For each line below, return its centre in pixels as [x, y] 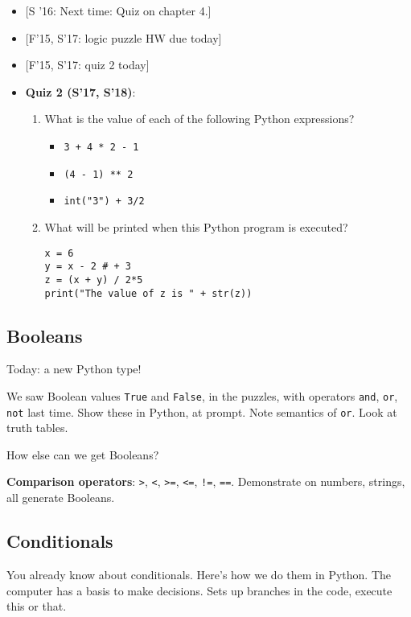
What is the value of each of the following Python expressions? [199, 119]
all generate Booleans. [61, 498]
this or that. [37, 606]
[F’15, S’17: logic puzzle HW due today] [123, 37]
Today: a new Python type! [74, 369]
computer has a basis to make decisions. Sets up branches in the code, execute [199, 590]
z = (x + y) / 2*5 [94, 280]
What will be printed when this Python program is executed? [196, 226]
